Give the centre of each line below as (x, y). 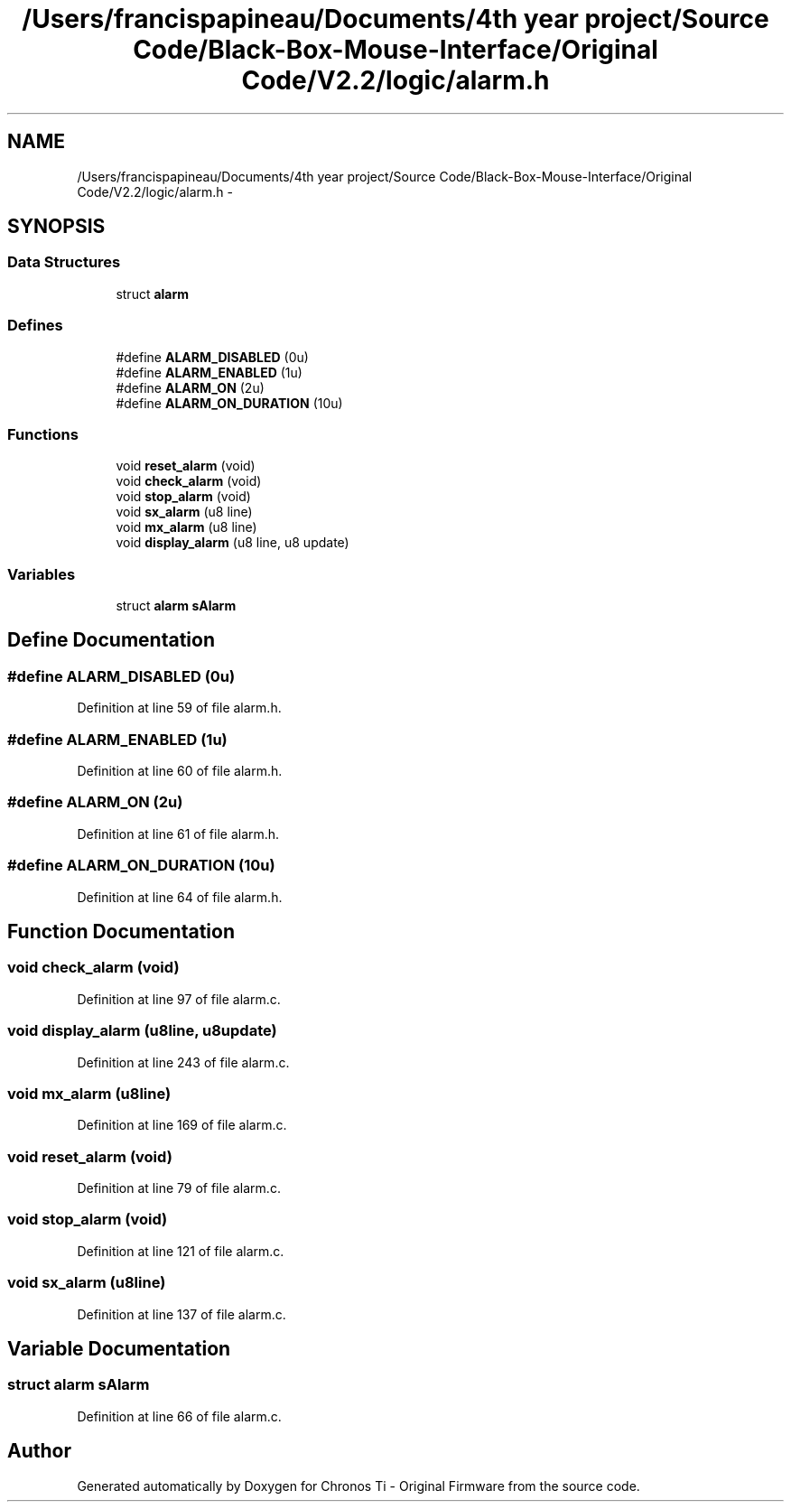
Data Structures (64, 262)
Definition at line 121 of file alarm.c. (181, 1251)
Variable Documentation (119, 1348)
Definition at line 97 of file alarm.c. (179, 999)
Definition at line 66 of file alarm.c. (179, 1416)
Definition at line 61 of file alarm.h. (178, 834)
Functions (43, 434)
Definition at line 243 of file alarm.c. (183, 1062)
